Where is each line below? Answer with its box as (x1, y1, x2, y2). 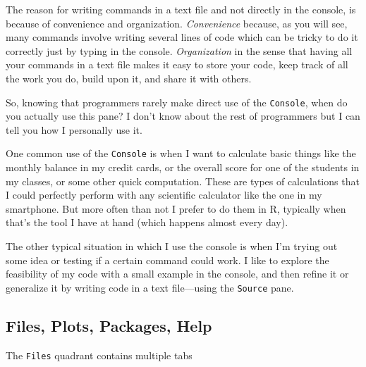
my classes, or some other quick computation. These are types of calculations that (6, 173, 360, 188)
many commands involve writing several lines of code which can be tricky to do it (6, 30, 358, 44)
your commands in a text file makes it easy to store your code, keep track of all (6, 57, 348, 72)
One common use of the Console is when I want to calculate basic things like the (6, 146, 356, 161)
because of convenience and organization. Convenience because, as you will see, (6, 15, 348, 30)
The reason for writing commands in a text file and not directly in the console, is (6, 2, 356, 16)
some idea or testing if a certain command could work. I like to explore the (6, 252, 329, 267)
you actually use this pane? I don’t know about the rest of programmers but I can (6, 108, 360, 123)
